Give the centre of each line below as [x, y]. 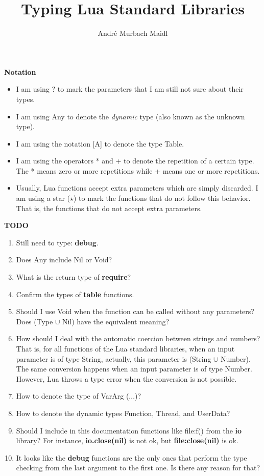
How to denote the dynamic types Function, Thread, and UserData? [123, 413]
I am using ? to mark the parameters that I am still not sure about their [130, 89]
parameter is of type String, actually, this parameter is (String [114, 358]
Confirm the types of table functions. [75, 294]
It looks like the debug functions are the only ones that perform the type [131, 457]
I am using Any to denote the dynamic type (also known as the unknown [130, 116]
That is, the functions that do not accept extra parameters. [109, 208]
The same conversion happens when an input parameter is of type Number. [134, 369]
